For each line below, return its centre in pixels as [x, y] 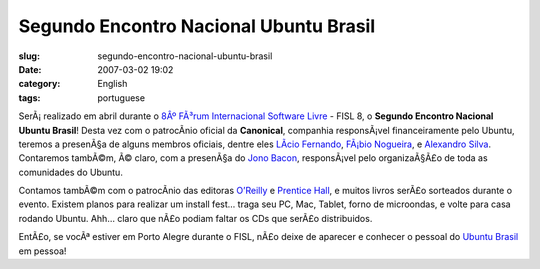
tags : [29, 97]
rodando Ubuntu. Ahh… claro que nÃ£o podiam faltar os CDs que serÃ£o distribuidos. [195, 218]
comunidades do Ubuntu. [71, 172]
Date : [30, 69]
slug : [29, 56]
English [112, 84]
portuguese [121, 97]
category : [39, 84]
